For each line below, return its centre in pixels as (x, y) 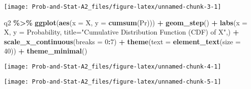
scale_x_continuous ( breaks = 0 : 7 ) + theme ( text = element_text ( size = (122, 41)
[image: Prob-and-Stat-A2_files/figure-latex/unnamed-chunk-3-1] (113, 7)
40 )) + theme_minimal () (46, 51)
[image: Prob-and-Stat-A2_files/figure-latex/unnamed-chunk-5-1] (113, 81)
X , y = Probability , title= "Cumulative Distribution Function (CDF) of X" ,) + (122, 32)
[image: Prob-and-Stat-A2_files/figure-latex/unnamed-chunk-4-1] (113, 67)
